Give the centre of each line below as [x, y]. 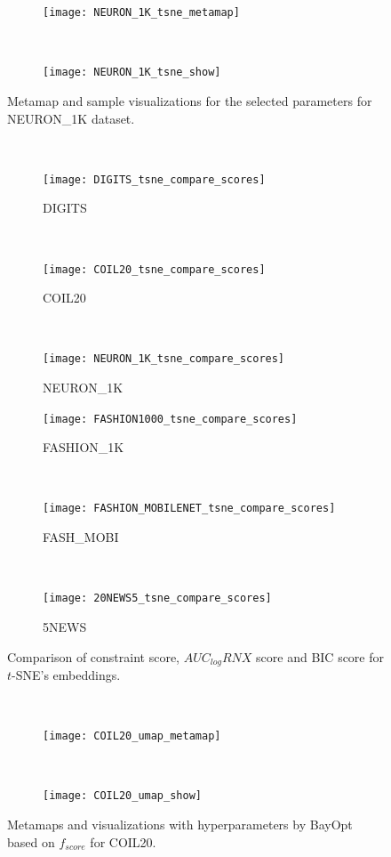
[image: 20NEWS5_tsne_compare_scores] [157, 598]
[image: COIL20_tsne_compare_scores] [154, 269]
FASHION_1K [84, 447]
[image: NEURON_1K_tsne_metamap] [141, 12]
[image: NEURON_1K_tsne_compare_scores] [164, 359]
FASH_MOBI [81, 537]
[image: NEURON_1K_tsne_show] [132, 73]
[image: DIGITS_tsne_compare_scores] [154, 179]
